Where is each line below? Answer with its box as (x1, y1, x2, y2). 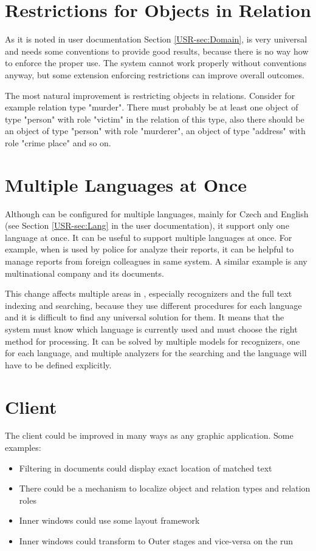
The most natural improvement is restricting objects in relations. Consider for (5, 89, 295, 101)
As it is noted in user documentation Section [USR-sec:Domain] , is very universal (5, 33, 307, 46)
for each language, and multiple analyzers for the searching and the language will (5, 346, 307, 359)
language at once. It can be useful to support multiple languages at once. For (5, 231, 292, 243)
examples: (5, 441, 41, 454)
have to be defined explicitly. (5, 358, 112, 371)
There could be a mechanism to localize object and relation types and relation (19, 482, 311, 495)
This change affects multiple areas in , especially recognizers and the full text (5, 287, 292, 300)
